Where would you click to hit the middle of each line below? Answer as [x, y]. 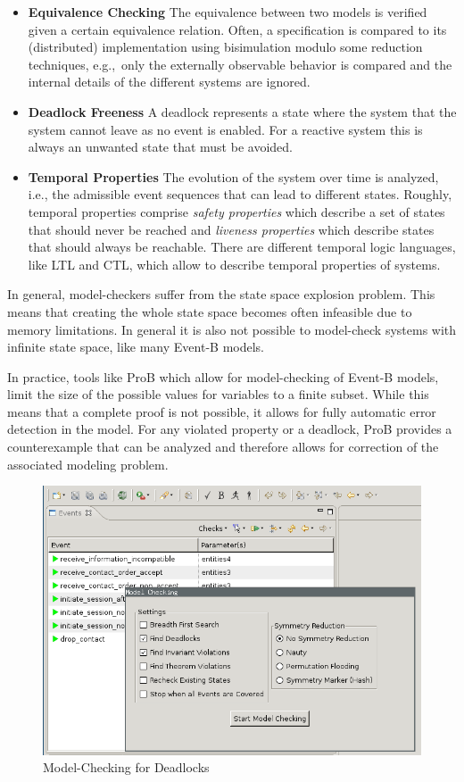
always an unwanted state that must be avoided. [160, 147]
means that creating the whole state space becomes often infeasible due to [210, 311]
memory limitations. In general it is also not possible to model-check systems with [232, 329]
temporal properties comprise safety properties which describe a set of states [236, 211]
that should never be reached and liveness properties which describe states [231, 229]
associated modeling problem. [88, 464]
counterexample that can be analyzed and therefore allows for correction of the [223, 447]
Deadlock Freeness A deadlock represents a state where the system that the [242, 111]
